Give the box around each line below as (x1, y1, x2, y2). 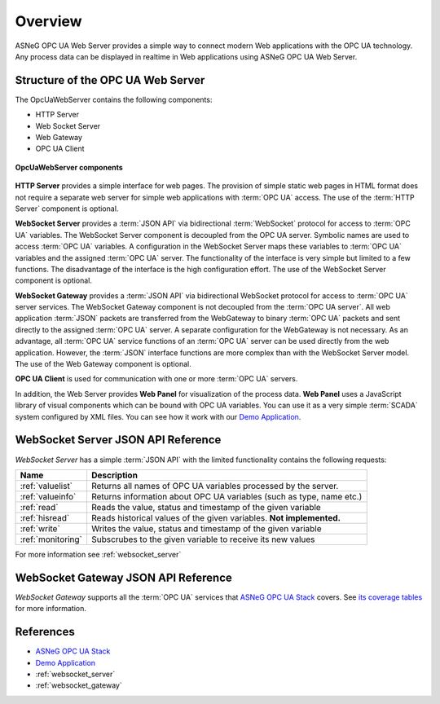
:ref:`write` (20, 522, 60, 534)
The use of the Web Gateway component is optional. (15, 359, 191, 369)
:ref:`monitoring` (20, 534, 83, 545)
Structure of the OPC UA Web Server (15, 73, 205, 87)
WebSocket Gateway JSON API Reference (15, 570, 232, 584)
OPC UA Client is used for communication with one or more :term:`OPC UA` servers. (15, 374, 298, 384)
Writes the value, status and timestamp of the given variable (90, 522, 322, 534)
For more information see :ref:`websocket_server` (15, 549, 182, 559)
